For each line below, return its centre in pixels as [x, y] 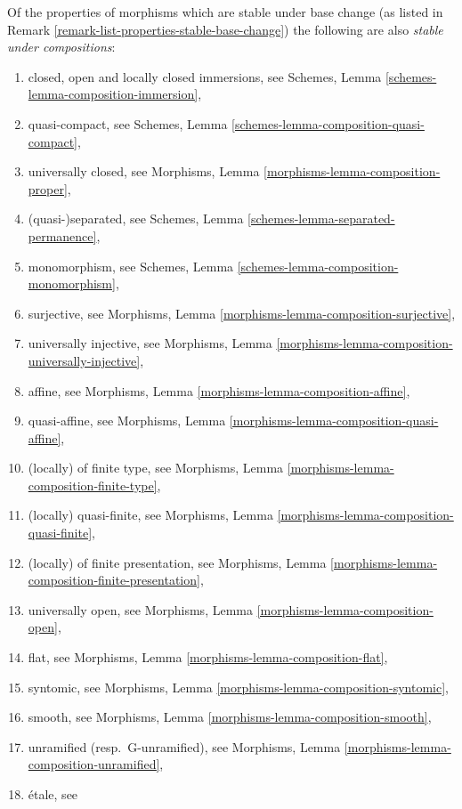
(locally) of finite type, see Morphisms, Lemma [156, 468]
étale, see [53, 794]
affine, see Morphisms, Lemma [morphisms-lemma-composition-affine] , [219, 390]
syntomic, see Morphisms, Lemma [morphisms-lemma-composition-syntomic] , [238, 687]
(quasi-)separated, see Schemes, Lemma [136, 218]
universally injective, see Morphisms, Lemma [150, 343]
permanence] [62, 235]
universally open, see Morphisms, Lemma [140, 609]
